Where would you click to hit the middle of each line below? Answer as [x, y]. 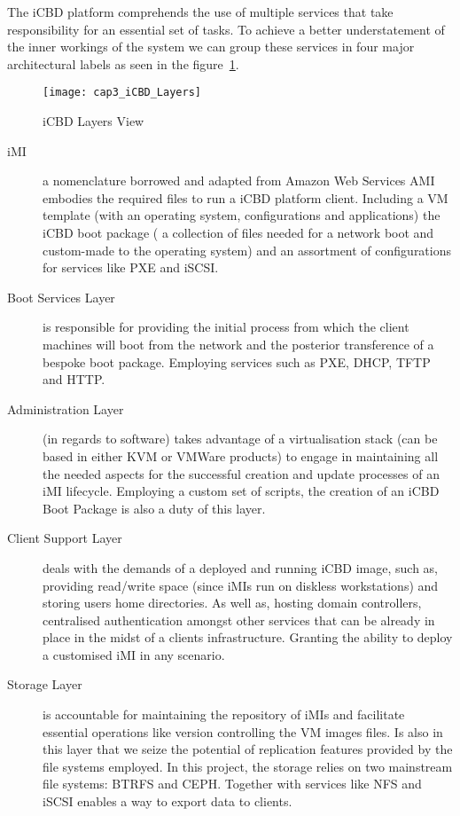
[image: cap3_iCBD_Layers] [122, 93]
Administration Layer [66, 408]
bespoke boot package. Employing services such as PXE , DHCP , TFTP [237, 361]
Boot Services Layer [61, 297]
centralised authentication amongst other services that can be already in [239, 620]
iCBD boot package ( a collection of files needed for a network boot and [238, 232]
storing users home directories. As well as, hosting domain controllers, [232, 603]
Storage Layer [45, 684]
